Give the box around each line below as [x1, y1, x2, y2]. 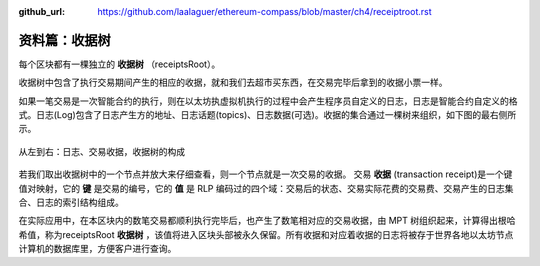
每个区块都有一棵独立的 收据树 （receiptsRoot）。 [18, 58, 221, 70]
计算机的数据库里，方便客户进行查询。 [18, 243, 177, 255]
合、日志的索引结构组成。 [18, 196, 124, 209]
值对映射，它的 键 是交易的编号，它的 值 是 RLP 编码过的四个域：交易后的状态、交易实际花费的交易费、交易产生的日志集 [18, 182, 514, 194]
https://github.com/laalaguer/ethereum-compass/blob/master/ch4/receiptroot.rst [97, 6, 432, 17]
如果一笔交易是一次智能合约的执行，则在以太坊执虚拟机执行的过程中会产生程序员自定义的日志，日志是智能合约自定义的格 [18, 95, 518, 107]
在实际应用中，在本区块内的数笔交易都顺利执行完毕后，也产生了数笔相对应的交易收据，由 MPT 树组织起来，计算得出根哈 [18, 215, 516, 227]
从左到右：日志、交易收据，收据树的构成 [18, 145, 185, 157]
